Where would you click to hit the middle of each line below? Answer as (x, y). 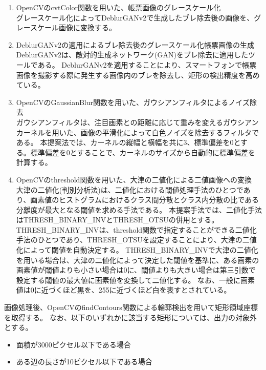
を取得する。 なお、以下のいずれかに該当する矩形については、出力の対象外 (130, 317)
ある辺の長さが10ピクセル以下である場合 (84, 362)
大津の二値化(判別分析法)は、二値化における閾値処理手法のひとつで (130, 189)
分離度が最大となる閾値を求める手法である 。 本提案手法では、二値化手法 (139, 209)
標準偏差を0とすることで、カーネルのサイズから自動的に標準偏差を (143, 152)
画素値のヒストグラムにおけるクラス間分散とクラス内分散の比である (145, 200)
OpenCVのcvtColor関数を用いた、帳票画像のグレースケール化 (118, 7)
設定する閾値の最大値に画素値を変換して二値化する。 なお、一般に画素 (136, 280)
